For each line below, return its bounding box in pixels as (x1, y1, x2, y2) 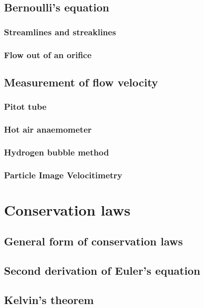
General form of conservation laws (4, 233, 183, 249)
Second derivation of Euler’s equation (4, 263, 201, 278)
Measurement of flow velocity (4, 74, 158, 89)
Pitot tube (4, 100, 47, 113)
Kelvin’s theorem (4, 292, 94, 307)
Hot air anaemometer (4, 123, 92, 136)
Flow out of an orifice (4, 48, 92, 61)
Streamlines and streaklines (4, 25, 116, 38)
